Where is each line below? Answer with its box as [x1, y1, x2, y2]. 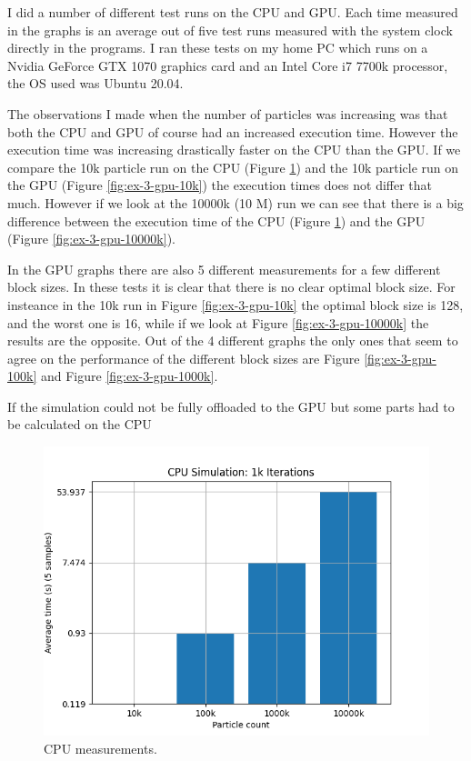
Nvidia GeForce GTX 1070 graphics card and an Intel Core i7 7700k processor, [7, 55, 448, 75]
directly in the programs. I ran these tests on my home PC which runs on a [7, 38, 428, 57]
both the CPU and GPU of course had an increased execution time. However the [7, 122, 458, 141]
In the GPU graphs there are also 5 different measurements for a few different [7, 259, 441, 278]
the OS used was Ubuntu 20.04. [7, 74, 184, 93]
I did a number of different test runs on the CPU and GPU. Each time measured [7, 3, 458, 21]
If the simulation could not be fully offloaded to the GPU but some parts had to [7, 396, 455, 416]
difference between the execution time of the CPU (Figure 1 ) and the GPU [7, 211, 426, 230]
